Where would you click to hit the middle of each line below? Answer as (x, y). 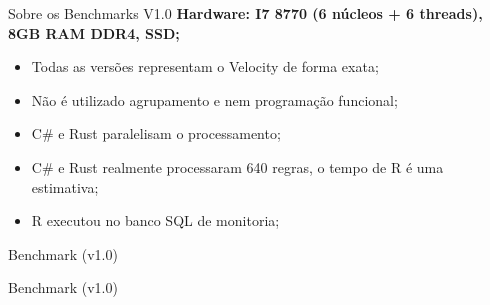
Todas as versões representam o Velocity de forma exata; (205, 66)
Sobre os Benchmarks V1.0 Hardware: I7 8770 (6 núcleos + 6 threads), (245, 13)
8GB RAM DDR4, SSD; (94, 32)
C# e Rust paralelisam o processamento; (156, 133)
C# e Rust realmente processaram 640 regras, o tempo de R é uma (237, 166)
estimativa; (65, 186)
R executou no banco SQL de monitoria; (155, 220)
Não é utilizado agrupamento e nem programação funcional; (214, 99)
